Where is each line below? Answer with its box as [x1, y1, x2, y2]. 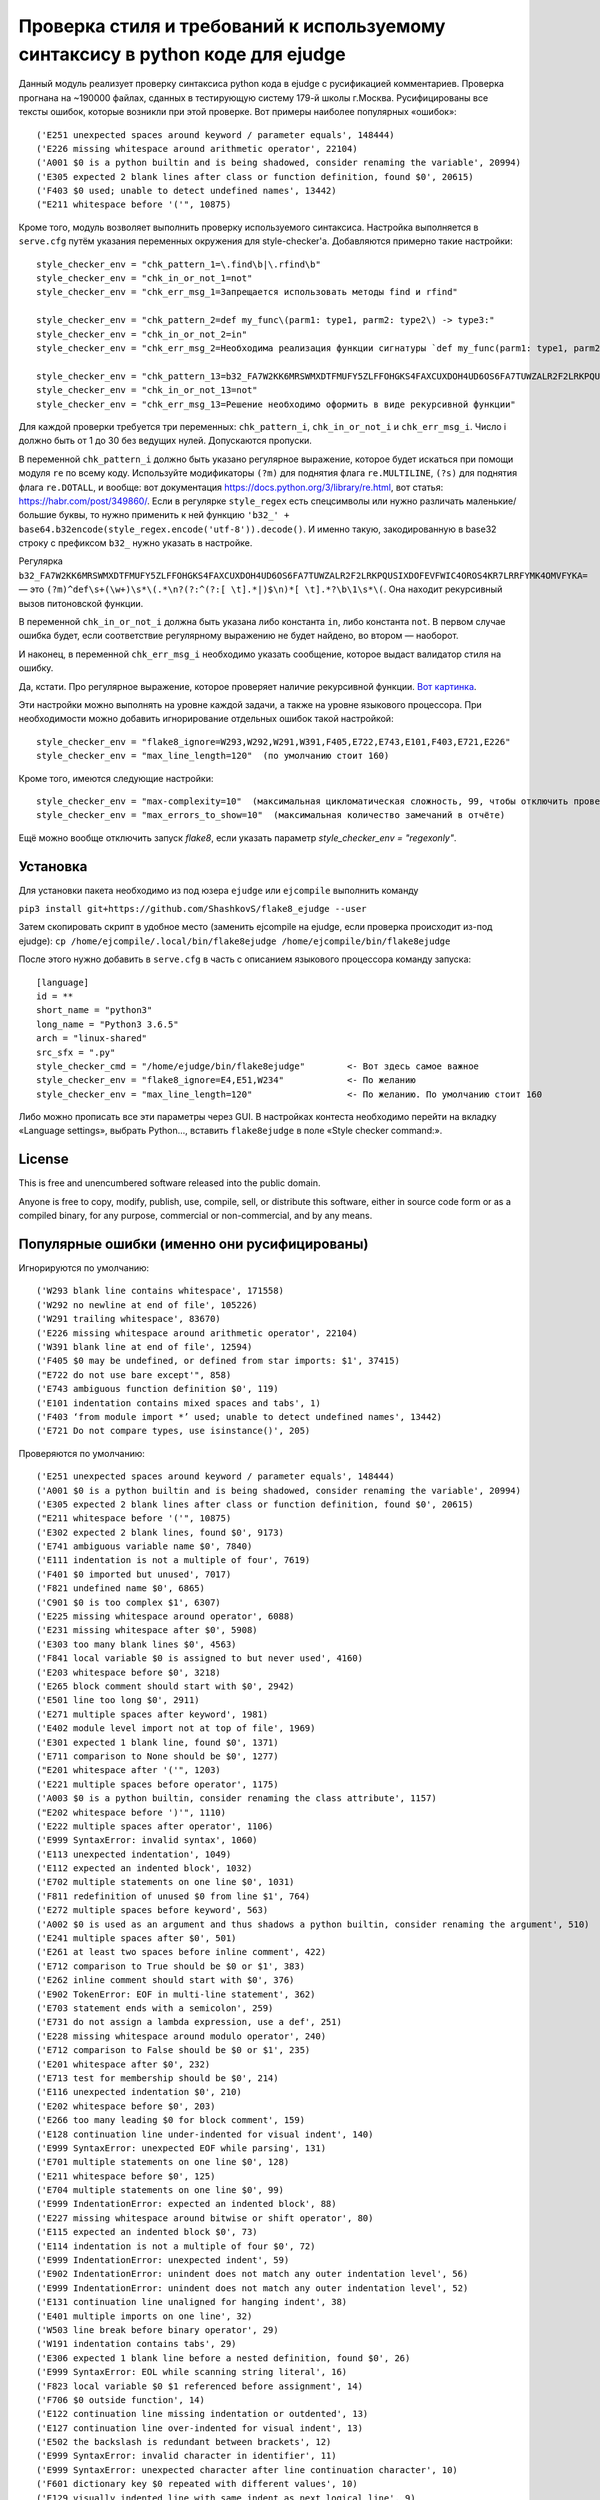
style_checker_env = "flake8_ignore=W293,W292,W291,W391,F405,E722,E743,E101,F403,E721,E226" [36, 736, 511, 747]
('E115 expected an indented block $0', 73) [36, 2226, 259, 2238]
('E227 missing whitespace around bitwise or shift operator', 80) [36, 2212, 374, 2224]
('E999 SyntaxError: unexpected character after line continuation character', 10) [36, 2464, 459, 2475]
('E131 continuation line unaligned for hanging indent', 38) [36, 2296, 348, 2308]
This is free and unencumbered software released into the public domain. [18, 1177, 321, 1189]
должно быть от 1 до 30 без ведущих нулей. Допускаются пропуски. [18, 435, 312, 447]
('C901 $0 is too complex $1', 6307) [36, 1596, 222, 1608]
